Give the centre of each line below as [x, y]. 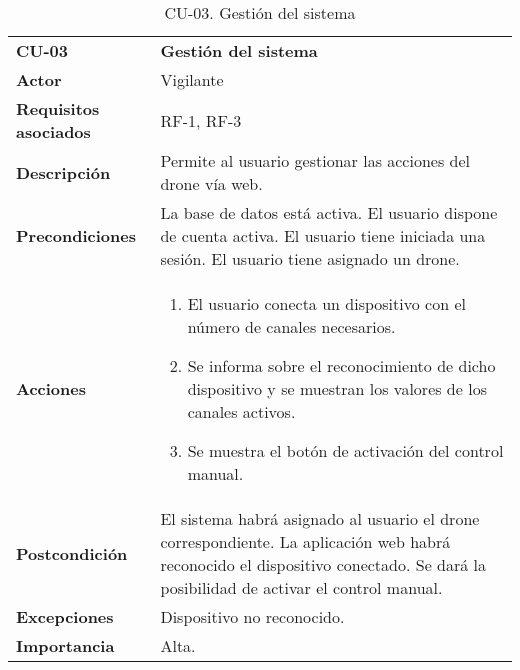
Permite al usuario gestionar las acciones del [315, 160]
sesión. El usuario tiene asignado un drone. [310, 258]
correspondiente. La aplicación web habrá [305, 541]
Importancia [65, 645]
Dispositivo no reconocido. [252, 616]
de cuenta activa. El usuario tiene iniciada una [323, 235]
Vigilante [192, 79]
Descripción [63, 172]
